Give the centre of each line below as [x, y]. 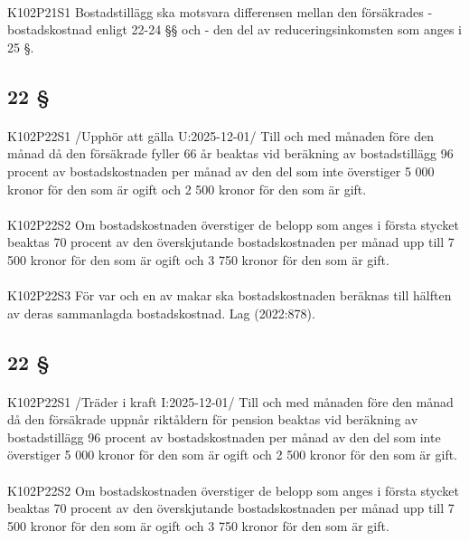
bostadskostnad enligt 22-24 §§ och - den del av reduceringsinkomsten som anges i [234, 29]
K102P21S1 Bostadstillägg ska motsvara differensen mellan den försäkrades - [220, 11]
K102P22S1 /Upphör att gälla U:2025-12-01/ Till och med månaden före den [221, 135]
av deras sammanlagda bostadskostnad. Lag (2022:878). [161, 313]
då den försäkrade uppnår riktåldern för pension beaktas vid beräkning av [213, 419]
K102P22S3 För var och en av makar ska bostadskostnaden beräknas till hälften [230, 295]
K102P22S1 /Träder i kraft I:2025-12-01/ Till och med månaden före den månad [230, 401]
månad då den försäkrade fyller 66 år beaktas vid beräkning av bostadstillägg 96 [230, 153]
